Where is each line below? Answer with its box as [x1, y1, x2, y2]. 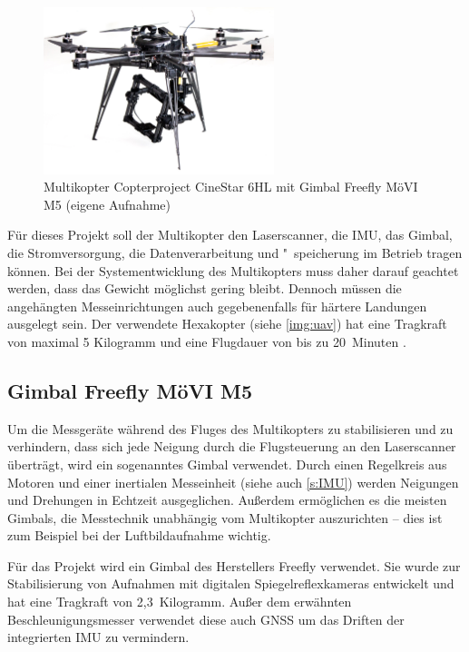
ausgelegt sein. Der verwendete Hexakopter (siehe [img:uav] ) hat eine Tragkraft [7, 314, 447, 333]
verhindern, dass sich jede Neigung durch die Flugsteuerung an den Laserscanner [7, 437, 456, 456]
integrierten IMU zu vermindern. [7, 627, 190, 647]
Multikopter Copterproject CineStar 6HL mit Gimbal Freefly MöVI [44, 177, 418, 196]
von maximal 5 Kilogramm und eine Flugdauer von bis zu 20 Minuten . [7, 331, 406, 351]
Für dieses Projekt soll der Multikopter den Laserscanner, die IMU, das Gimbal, [7, 225, 453, 244]
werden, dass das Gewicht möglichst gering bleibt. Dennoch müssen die [7, 279, 402, 298]
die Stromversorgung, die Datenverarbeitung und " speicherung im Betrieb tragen [7, 242, 463, 262]
